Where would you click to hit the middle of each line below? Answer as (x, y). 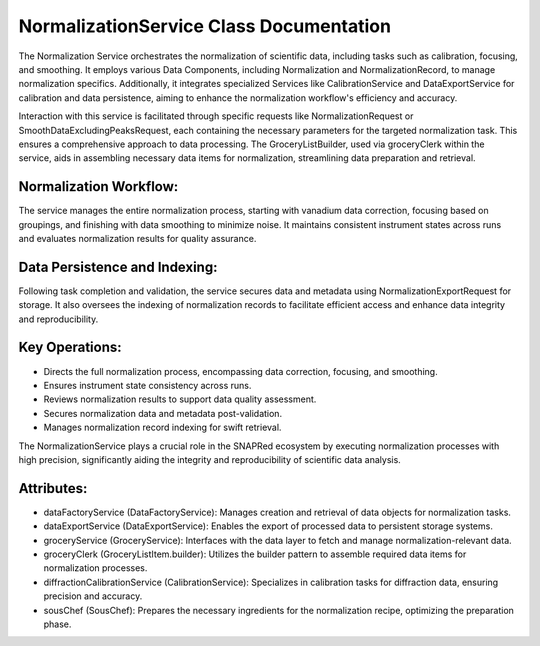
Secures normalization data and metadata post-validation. (163, 413)
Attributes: (53, 488)
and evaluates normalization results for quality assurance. (137, 238)
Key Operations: (70, 347)
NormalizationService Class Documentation (205, 26)
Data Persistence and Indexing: (118, 266)
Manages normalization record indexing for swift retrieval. (162, 427)
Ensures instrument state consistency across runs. (147, 385)
